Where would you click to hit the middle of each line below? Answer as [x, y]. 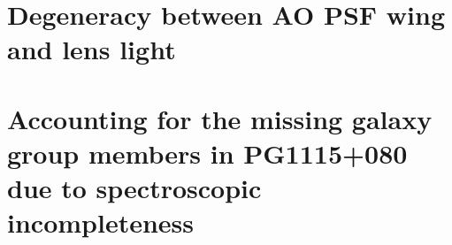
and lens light [92, 49]
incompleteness [100, 222]
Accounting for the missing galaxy [220, 118]
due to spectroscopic [134, 188]
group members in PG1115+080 [207, 153]
